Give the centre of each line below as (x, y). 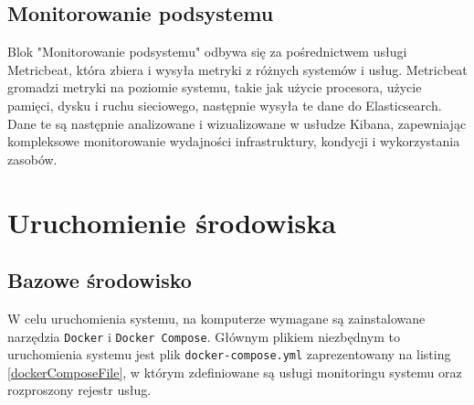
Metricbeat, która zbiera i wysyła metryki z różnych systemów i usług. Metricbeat (237, 69)
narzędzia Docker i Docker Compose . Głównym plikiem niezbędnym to (204, 336)
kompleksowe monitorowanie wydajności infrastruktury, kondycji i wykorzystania (234, 141)
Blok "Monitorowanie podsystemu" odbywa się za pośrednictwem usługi (207, 52)
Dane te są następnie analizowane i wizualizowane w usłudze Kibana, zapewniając (237, 123)
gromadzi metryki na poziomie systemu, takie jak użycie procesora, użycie (215, 87)
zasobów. (32, 159)
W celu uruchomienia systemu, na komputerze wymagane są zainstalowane (216, 318)
